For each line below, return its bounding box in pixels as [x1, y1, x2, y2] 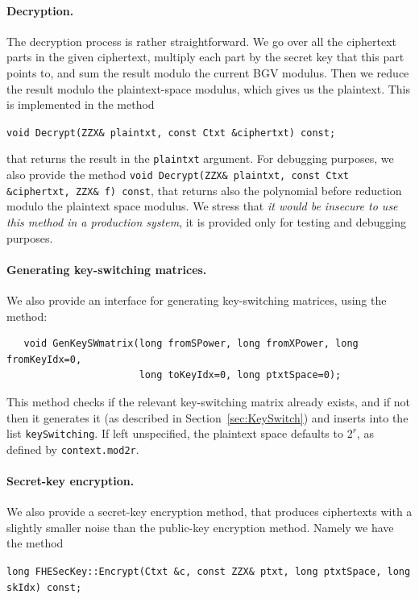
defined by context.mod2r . [6, 440, 139, 457]
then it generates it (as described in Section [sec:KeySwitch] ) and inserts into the [6, 409, 409, 426]
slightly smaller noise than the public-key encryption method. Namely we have [6, 518, 394, 535]
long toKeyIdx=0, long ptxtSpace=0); [139, 369, 342, 381]
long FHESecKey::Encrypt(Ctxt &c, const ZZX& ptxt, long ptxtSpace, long [6, 566, 411, 578]
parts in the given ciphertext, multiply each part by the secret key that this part [6, 48, 404, 65]
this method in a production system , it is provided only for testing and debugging [6, 213, 407, 230]
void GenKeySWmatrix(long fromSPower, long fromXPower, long [23, 338, 359, 350]
